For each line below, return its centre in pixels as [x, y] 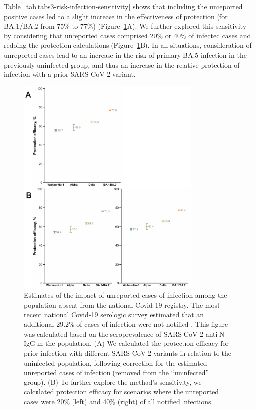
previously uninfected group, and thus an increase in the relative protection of [122, 64]
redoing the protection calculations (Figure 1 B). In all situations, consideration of [128, 45]
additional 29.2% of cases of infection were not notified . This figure [126, 324]
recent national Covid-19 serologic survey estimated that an [114, 314]
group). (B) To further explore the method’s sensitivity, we [113, 382]
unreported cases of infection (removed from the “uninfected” [116, 372]
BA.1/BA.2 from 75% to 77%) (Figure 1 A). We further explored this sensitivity [125, 26]
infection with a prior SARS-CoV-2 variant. [70, 74]
